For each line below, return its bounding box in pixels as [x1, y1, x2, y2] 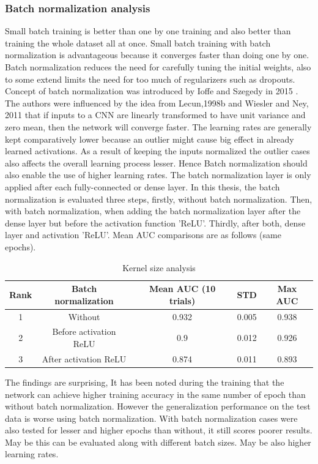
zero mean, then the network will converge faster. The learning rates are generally [5, 120, 312, 133]
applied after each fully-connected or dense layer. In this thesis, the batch [5, 180, 280, 193]
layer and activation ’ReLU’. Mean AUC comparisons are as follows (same [5, 228, 281, 241]
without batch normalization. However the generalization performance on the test [5, 400, 311, 413]
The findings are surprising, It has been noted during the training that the [5, 375, 284, 388]
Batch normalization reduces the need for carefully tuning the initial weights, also [5, 61, 311, 73]
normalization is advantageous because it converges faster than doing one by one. [5, 48, 309, 61]
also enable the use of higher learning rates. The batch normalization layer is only [5, 168, 311, 181]
